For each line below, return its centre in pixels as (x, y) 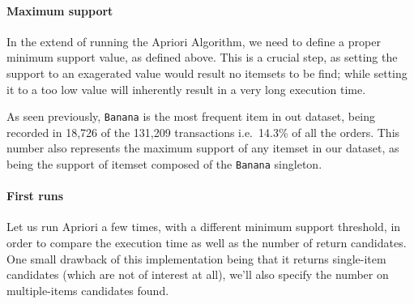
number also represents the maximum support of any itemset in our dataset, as (203, 148)
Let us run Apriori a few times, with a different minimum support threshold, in (204, 227)
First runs (35, 196)
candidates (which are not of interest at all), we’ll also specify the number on (198, 274)
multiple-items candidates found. (88, 290)
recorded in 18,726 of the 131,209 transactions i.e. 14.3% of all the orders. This (203, 132)
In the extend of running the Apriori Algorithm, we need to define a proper (194, 41)
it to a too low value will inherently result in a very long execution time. (186, 89)
